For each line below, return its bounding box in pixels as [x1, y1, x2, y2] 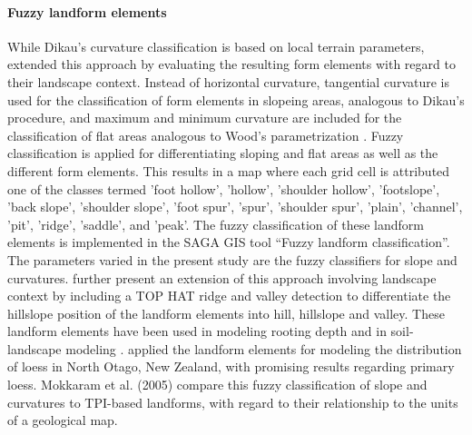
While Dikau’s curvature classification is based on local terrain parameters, [7, 36, 425, 55]
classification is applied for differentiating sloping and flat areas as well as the [7, 143, 438, 163]
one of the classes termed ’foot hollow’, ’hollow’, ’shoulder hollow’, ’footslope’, [7, 179, 440, 198]
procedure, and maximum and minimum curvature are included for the [7, 108, 402, 127]
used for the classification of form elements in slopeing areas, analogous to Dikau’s [7, 90, 465, 109]
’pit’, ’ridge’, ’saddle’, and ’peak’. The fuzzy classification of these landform [7, 214, 424, 233]
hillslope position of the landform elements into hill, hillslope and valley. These [7, 303, 445, 322]
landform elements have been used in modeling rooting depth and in [7, 321, 387, 341]
